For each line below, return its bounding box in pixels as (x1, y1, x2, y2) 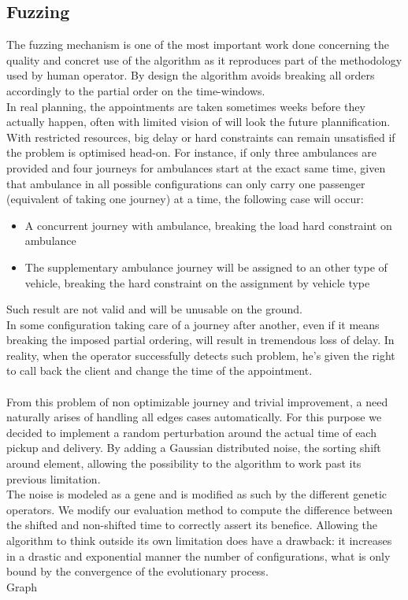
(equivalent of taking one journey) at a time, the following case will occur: (6, 191, 364, 207)
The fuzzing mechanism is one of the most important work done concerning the (6, 36, 390, 53)
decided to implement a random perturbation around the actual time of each (6, 424, 376, 440)
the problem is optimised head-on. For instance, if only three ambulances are (6, 144, 377, 161)
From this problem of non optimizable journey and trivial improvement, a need (6, 393, 388, 409)
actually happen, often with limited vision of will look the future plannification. (6, 113, 391, 130)
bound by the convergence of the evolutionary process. (6, 563, 269, 580)
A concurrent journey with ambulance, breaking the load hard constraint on (24, 217, 392, 233)
